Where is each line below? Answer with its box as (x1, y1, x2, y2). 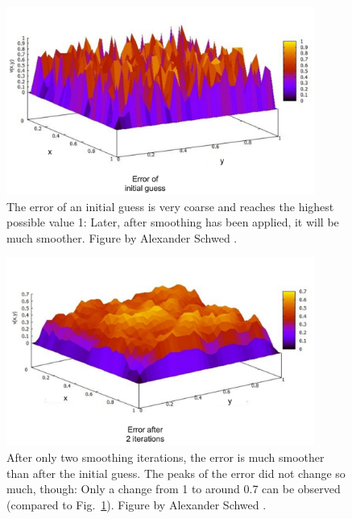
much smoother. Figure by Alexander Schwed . (6, 229, 238, 246)
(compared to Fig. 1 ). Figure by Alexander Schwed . (6, 496, 267, 513)
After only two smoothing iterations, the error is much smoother (6, 449, 325, 465)
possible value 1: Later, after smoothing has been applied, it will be (6, 214, 339, 230)
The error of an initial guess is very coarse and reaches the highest (6, 197, 334, 214)
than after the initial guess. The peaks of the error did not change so (6, 464, 346, 481)
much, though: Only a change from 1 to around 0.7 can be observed (6, 480, 341, 497)
